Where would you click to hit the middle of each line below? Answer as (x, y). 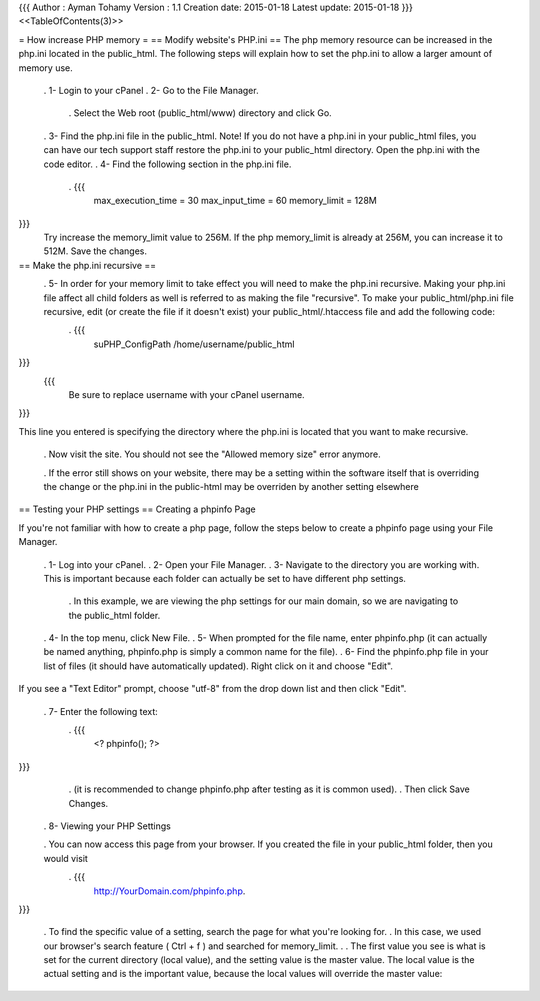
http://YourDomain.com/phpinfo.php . (169, 891)
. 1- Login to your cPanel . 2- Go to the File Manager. (151, 90)
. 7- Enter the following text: (101, 711)
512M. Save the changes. (95, 251)
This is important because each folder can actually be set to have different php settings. (225, 578)
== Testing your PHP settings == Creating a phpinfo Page (137, 509)
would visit (66, 858)
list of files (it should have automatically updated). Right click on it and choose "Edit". (218, 666)
